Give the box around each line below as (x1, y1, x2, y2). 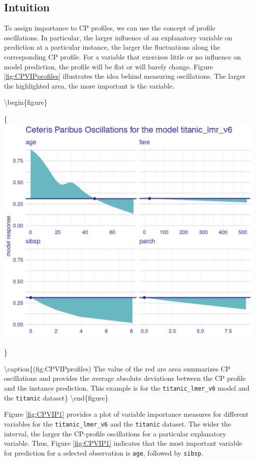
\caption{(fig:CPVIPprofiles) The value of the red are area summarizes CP (4, 363, 230, 373)
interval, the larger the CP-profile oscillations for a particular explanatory (4, 428, 226, 438)
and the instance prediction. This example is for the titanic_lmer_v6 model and (4, 383, 250, 393)
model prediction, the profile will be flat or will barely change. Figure (4, 61, 213, 71)
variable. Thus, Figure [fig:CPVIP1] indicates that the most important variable (4, 438, 243, 448)
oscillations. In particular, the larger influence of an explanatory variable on (4, 32, 232, 42)
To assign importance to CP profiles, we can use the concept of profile (4, 23, 216, 33)
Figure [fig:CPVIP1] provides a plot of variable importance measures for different (4, 409, 249, 419)
